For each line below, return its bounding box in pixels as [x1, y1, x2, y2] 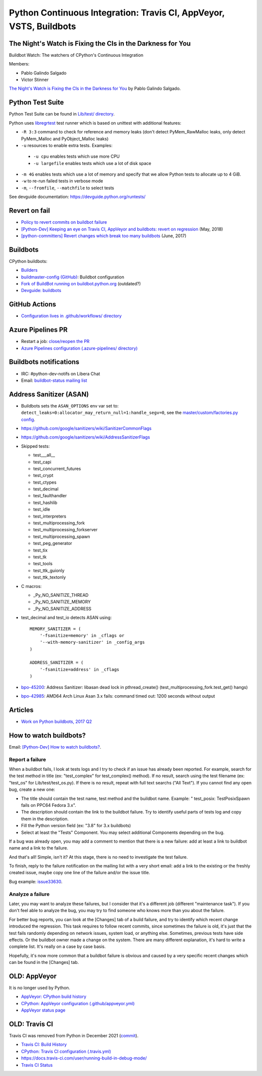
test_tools [33, 561, 53, 567]
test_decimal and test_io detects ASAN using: [21, 615, 112, 620]
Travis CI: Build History [21, 1042, 67, 1047]
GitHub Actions [9, 300, 56, 309]
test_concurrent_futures [33, 466, 81, 472]
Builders [21, 267, 38, 273]
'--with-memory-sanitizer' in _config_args [39, 639, 145, 645]
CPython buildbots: [9, 258, 48, 264]
